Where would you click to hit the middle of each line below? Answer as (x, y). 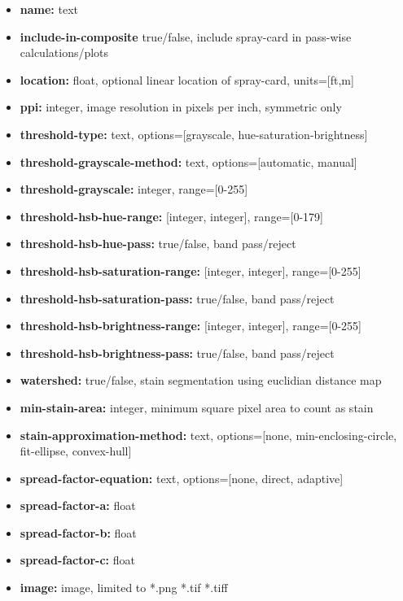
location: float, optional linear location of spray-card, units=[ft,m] (187, 79)
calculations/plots (64, 52)
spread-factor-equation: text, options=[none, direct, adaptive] (182, 478)
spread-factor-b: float (78, 532)
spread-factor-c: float (77, 560)
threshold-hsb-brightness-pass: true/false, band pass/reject (177, 353)
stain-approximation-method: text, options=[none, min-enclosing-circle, (208, 435)
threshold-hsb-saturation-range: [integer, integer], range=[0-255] (191, 270)
